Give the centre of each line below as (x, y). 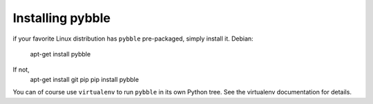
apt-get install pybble (60, 54)
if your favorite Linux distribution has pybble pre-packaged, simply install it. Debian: (133, 39)
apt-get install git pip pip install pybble (85, 79)
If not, (21, 70)
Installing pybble (61, 18)
